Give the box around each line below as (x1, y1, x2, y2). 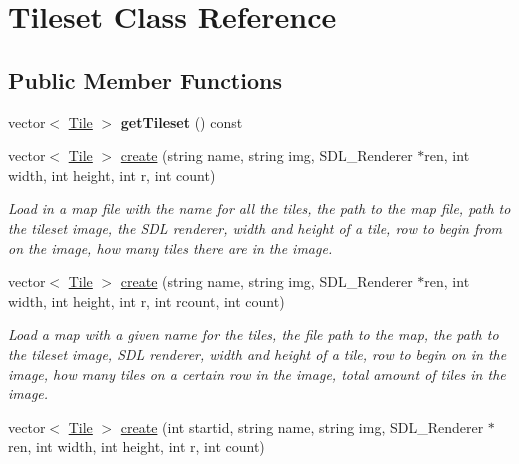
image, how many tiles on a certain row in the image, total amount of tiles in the (8, 363, 506, 384)
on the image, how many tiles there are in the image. (8, 237, 333, 258)
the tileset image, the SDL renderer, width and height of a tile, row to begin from (8, 217, 503, 238)
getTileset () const (120, 111, 243, 132)
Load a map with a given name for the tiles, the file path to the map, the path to (8, 324, 499, 345)
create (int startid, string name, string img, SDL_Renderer (120, 416, 484, 437)
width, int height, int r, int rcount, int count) (8, 290, 285, 311)
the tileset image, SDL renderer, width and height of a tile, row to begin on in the (8, 343, 507, 364)
